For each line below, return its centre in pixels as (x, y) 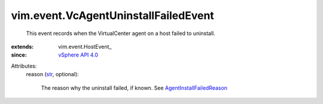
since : (19, 55)
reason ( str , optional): (52, 74)
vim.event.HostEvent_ (85, 46)
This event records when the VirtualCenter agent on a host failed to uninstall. (121, 33)
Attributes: (24, 66)
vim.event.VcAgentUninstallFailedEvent (113, 15)
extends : (22, 46)
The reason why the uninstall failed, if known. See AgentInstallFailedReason (134, 88)
